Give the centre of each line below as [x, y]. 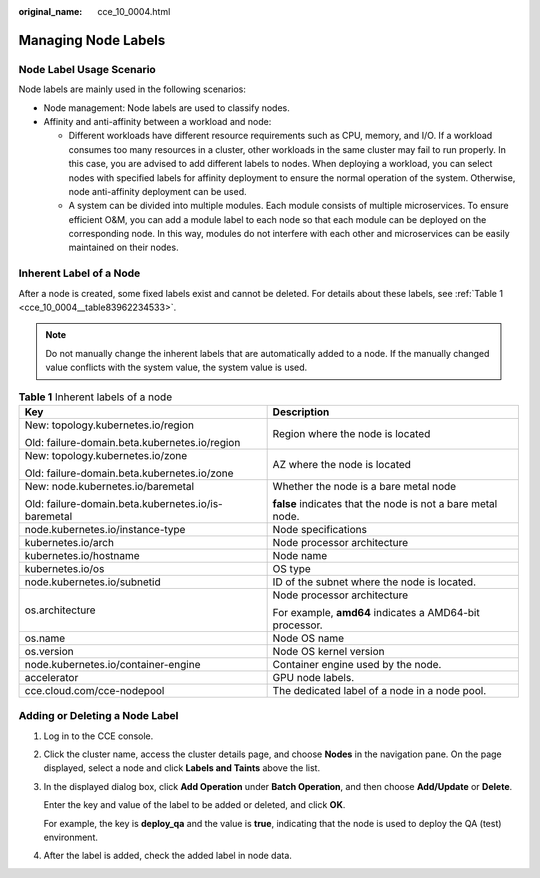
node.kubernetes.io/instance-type [105, 529]
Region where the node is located [351, 433]
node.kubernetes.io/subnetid [93, 582]
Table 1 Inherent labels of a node [95, 397]
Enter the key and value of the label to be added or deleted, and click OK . [194, 805]
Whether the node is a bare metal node [364, 486]
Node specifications [319, 529]
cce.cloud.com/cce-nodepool [94, 690]
